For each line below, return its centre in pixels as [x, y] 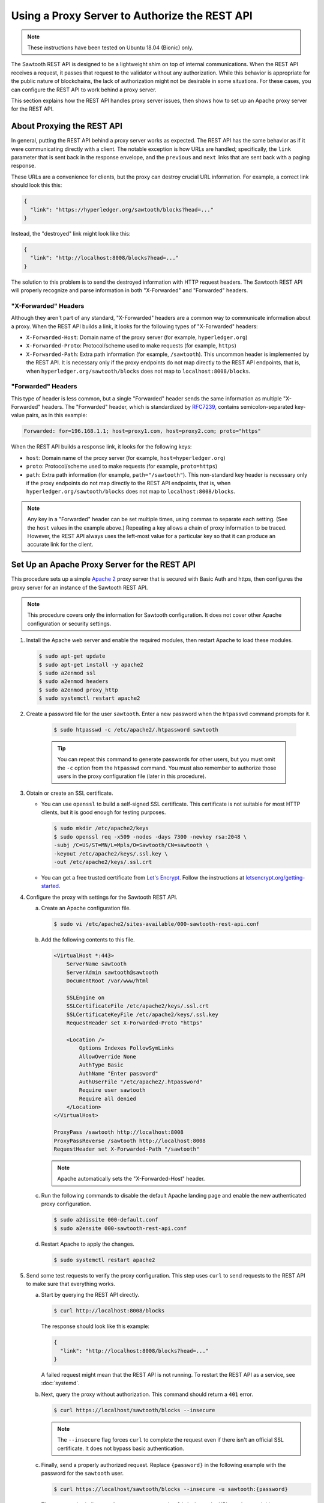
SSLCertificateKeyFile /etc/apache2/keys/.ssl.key [142, 1014]
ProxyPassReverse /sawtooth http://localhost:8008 [130, 1140]
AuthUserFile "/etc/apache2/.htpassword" [141, 1082]
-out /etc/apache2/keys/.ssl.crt [103, 862]
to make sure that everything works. [70, 1284]
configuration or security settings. [69, 623]
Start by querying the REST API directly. [90, 1295]
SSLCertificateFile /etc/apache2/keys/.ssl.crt [138, 1006]
